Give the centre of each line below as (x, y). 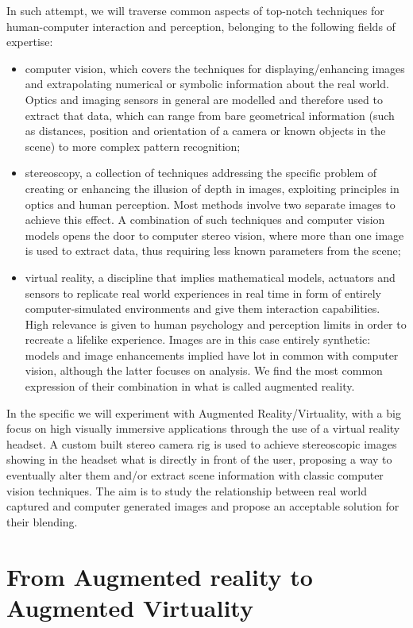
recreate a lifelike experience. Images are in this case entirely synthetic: (198, 339)
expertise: (30, 42)
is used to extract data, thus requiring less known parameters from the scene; (213, 250)
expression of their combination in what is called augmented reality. (190, 386)
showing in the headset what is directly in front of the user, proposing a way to (199, 459)
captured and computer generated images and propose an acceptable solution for (203, 506)
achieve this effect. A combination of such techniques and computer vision (205, 220)
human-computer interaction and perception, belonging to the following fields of (201, 26)
